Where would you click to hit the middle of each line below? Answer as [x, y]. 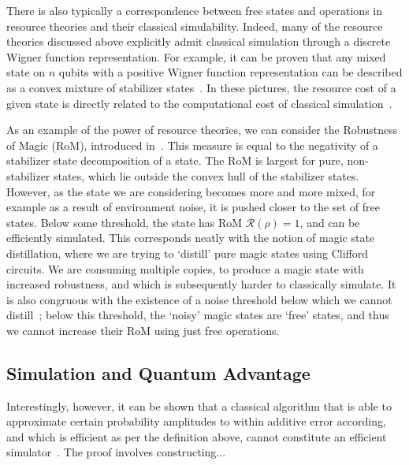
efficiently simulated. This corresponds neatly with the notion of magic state [191, 238]
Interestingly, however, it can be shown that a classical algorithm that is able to [199, 405]
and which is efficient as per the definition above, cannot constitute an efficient [197, 436]
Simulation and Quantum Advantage [158, 372]
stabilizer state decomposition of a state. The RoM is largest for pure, [175, 160]
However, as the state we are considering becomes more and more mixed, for [191, 191]
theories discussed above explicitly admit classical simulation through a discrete [199, 41]
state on [26, 72]
